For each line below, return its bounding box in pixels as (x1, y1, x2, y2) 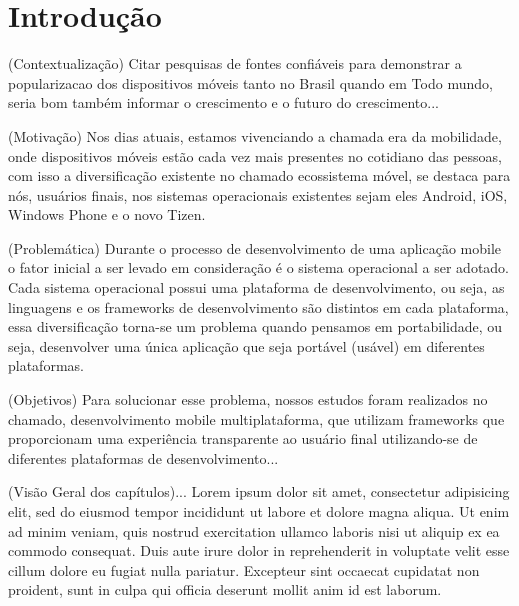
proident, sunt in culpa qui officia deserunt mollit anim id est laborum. (8, 579, 442, 600)
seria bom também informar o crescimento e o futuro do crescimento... (8, 92, 439, 113)
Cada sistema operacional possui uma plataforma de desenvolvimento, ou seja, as (8, 277, 505, 298)
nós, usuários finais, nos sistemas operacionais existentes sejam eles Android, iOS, (8, 184, 508, 205)
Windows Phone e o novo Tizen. (8, 204, 206, 225)
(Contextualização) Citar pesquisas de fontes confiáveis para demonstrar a (8, 53, 462, 74)
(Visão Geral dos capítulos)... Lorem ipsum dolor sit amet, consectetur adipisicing (8, 481, 510, 502)
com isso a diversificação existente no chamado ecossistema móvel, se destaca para (8, 165, 511, 186)
